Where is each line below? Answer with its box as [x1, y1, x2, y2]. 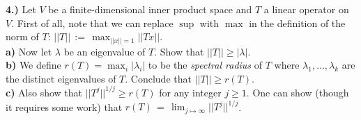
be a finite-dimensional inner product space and [48, 2, 252, 16]
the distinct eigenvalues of [6, 71, 116, 85]
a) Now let [6, 44, 52, 58]
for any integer [159, 85, 222, 99]
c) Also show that [6, 85, 83, 99]
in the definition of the [249, 15, 346, 30]
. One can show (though [246, 85, 349, 99]
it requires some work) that [6, 99, 123, 114]
